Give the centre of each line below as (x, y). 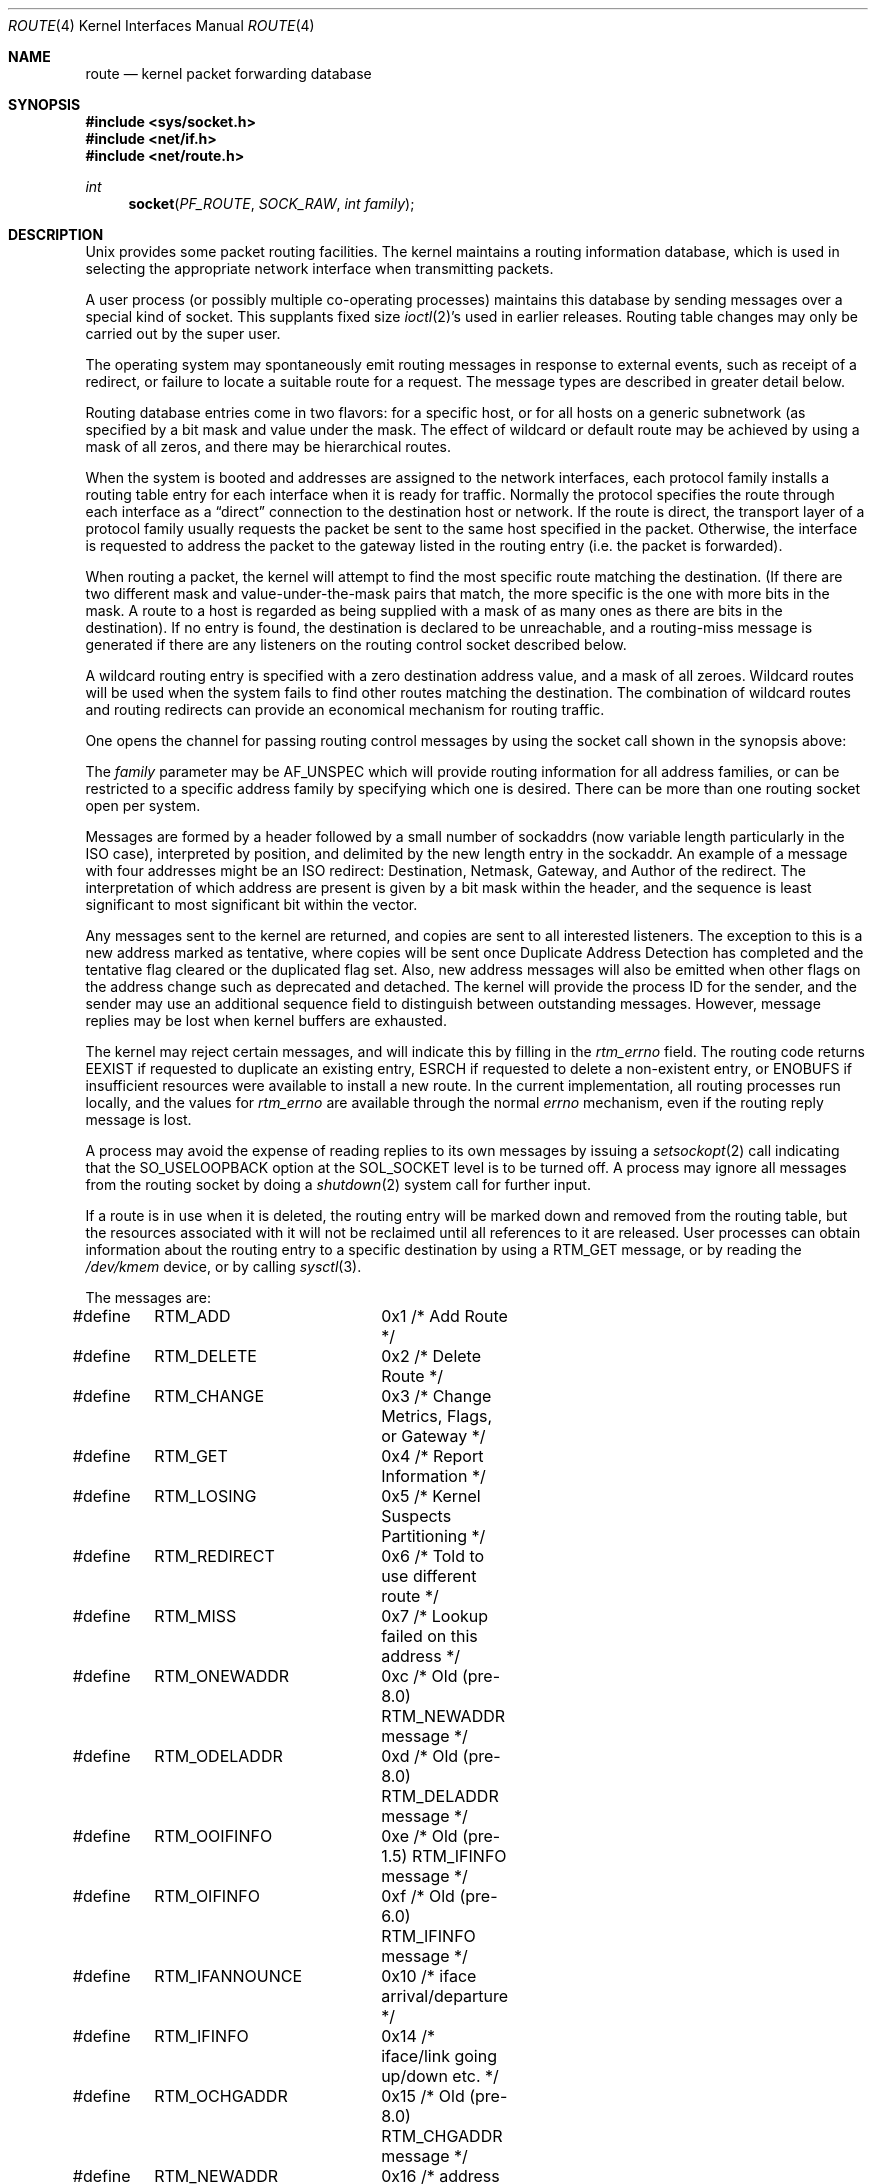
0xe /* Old (419, 1836)
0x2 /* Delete (431, 1356)
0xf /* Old (418, 1896)
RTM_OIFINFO (207, 1896)
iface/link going (439, 2056)
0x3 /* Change (436, 1396)
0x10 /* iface (429, 1976)
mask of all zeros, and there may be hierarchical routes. (268, 446)
